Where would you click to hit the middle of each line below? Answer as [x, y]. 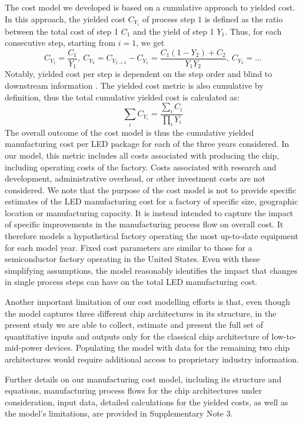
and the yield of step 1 [174, 31]
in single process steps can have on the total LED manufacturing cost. [131, 282]
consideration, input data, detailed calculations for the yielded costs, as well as [146, 402]
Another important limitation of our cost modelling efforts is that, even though [147, 302]
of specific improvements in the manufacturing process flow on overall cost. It [144, 224]
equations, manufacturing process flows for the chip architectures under [133, 390]
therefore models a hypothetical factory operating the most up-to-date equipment [151, 236]
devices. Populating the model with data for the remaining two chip [167, 348]
